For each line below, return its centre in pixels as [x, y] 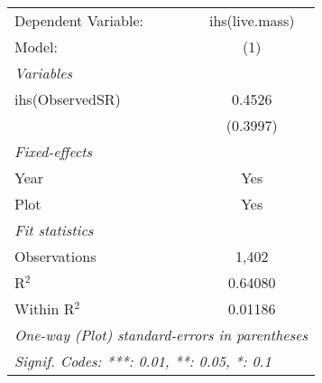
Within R [45, 308]
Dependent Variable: [79, 20]
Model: [37, 47]
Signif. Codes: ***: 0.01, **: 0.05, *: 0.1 [143, 361]
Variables [44, 73]
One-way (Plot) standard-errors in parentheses [161, 335]
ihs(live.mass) [252, 20]
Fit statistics [54, 230]
